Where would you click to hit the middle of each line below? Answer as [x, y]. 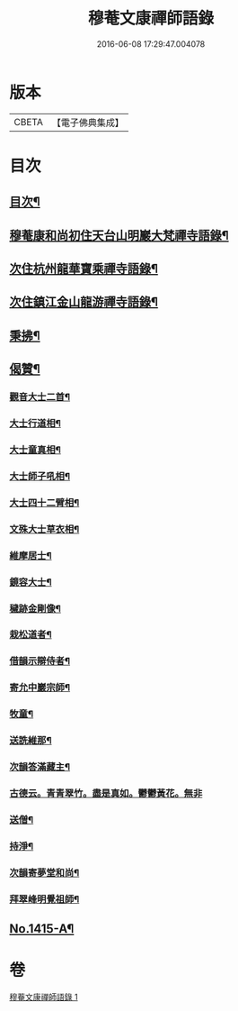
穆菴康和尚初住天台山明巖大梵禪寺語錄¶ [119, 235]
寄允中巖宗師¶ [40, 688]
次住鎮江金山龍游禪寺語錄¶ [84, 302]
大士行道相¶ [35, 424]
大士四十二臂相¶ [44, 503]
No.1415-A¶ [42, 929]
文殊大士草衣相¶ [44, 529]
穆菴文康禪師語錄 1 [44, 997]
